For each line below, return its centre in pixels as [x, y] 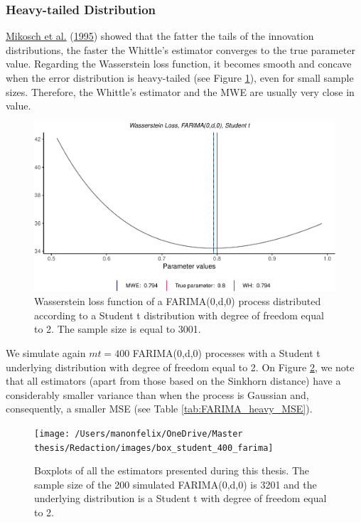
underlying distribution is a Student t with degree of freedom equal [180, 498]
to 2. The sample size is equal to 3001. [118, 329]
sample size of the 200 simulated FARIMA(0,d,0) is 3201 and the [176, 484]
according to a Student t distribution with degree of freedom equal [179, 315]
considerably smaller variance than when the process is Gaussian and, [157, 394]
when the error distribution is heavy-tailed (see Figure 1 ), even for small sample [180, 78]
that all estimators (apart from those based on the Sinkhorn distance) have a [173, 381]
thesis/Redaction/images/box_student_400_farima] [154, 448]
